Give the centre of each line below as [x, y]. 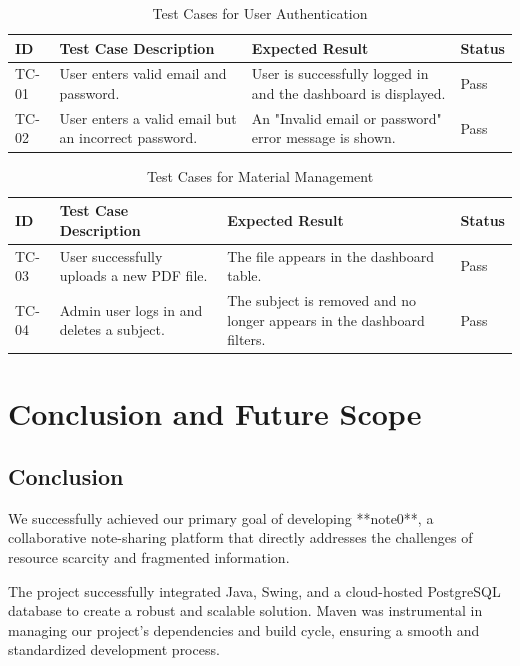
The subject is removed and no [322, 300]
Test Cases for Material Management [260, 175]
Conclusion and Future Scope [215, 412]
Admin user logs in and [131, 309]
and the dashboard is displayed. [348, 93]
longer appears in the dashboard [326, 319]
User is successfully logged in [340, 73]
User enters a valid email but [148, 117]
